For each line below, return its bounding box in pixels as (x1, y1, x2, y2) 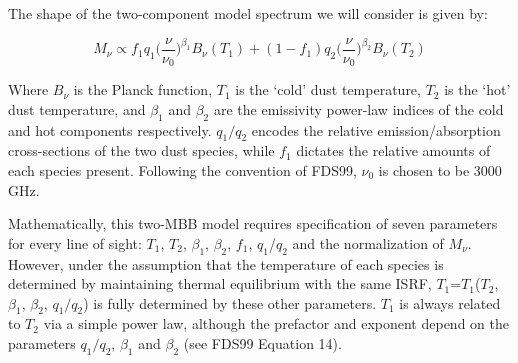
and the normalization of (292, 232, 444, 253)
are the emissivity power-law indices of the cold (213, 98, 504, 119)
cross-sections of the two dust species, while (8, 140, 275, 161)
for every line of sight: (8, 232, 142, 253)
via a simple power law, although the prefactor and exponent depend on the (43, 313, 509, 334)
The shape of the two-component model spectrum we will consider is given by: (8, 3, 488, 23)
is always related (399, 292, 501, 313)
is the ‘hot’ (444, 79, 511, 100)
